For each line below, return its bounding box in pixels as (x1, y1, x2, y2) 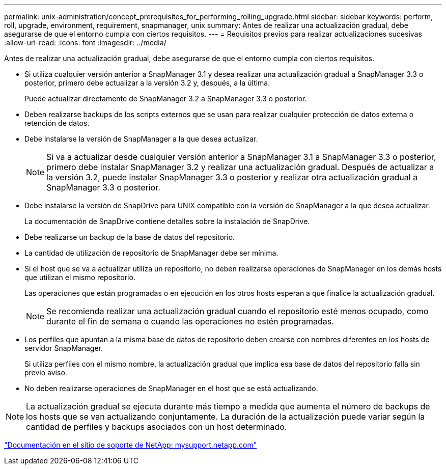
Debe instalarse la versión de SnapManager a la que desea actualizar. (24, 134, 258, 143)
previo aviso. (24, 368, 67, 377)
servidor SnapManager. (24, 344, 103, 352)
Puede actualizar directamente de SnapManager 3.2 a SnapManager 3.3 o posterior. (24, 94, 307, 103)
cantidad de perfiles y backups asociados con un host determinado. (26, 422, 287, 432)
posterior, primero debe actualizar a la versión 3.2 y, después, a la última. (24, 78, 270, 87)
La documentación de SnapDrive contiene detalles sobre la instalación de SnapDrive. (24, 217, 310, 226)
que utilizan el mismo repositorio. (24, 273, 135, 282)
